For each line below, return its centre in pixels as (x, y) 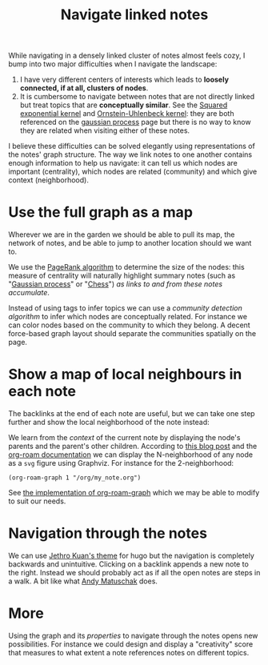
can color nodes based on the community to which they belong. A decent (129, 325)
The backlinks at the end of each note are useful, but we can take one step (132, 414)
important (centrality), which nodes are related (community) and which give (133, 172)
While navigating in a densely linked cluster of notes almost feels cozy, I (127, 56)
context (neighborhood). (49, 180)
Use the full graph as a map (101, 212)
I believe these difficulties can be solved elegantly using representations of (132, 146)
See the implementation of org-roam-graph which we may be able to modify (134, 493)
